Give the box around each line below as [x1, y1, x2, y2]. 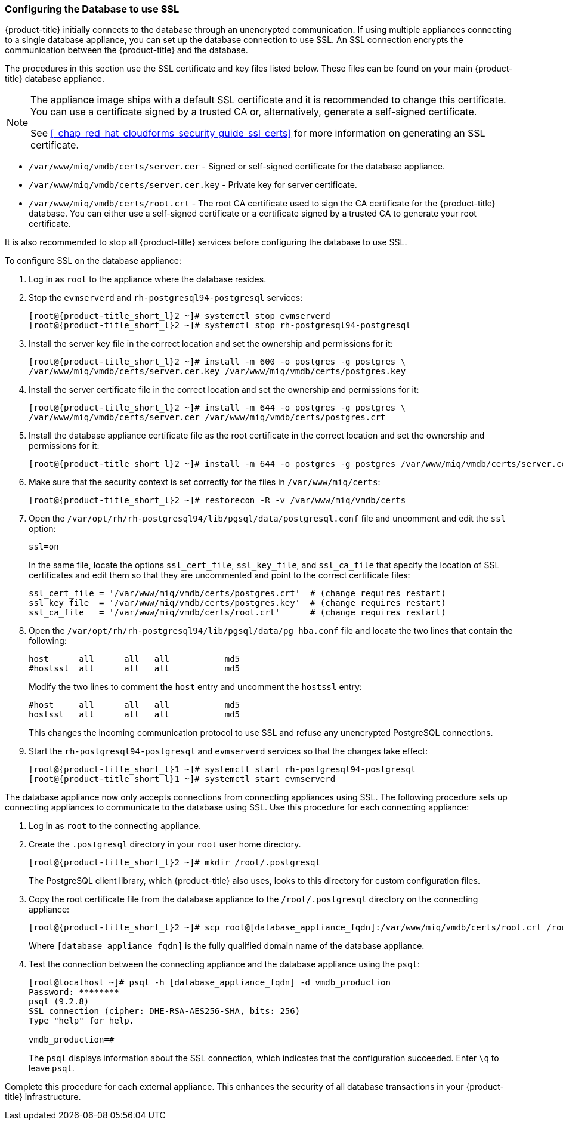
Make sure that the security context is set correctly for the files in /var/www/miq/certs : [29, 477, 381, 488]
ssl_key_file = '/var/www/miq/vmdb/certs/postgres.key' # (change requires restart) [29, 598, 446, 608]
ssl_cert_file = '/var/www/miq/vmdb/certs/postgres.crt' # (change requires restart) [29, 588, 446, 599]
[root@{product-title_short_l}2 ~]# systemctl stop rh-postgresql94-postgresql [29, 320, 411, 331]
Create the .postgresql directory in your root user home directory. [29, 839, 301, 850]
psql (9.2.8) [29, 997, 89, 1007]
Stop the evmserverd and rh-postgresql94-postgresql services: [29, 292, 303, 303]
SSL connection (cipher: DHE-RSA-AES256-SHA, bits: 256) [29, 1006, 301, 1016]
